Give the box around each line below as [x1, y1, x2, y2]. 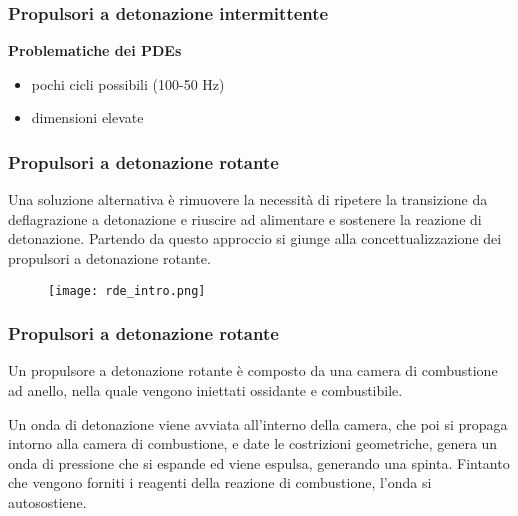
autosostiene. [8, 492, 87, 513]
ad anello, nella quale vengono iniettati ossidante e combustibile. [8, 380, 403, 401]
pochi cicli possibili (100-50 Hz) [31, 73, 225, 94]
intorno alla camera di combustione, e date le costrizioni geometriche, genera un [8, 433, 498, 454]
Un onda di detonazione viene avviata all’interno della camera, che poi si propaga [8, 413, 508, 434]
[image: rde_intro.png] [48, 283, 206, 298]
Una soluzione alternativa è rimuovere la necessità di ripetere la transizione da [8, 189, 488, 210]
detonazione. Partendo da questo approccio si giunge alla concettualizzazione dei [8, 228, 502, 249]
